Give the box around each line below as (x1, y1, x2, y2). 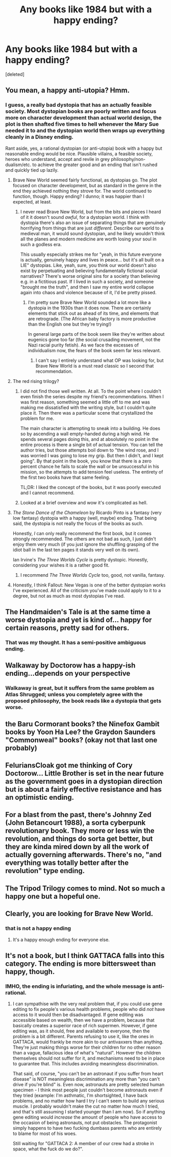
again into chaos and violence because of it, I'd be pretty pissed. (20, 289, 157, 295)
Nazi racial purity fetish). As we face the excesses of (28, 342, 139, 348)
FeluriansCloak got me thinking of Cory (5, 761, 133, 770)
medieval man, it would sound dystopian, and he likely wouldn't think (20, 230, 165, 236)
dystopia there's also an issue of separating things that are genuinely (20, 219, 166, 226)
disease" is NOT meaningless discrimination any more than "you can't (12, 1076, 160, 1082)
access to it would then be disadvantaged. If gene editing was (12, 1011, 144, 1018)
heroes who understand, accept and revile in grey (5, 156, 110, 162)
